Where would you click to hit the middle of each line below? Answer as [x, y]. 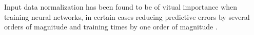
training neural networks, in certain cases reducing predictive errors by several [127, 16]
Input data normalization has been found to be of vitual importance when [121, 7]
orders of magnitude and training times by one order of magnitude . [111, 27]
